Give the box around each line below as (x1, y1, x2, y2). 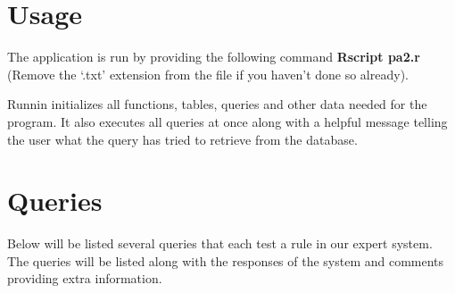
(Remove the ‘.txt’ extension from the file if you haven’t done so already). (7, 64, 409, 83)
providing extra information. (7, 269, 162, 288)
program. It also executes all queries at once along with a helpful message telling (7, 112, 448, 130)
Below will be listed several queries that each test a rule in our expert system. (7, 234, 433, 253)
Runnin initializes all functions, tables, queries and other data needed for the (7, 95, 427, 113)
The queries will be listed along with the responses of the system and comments (7, 251, 444, 270)
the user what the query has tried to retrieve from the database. (7, 130, 358, 148)
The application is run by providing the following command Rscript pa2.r (7, 47, 420, 66)
